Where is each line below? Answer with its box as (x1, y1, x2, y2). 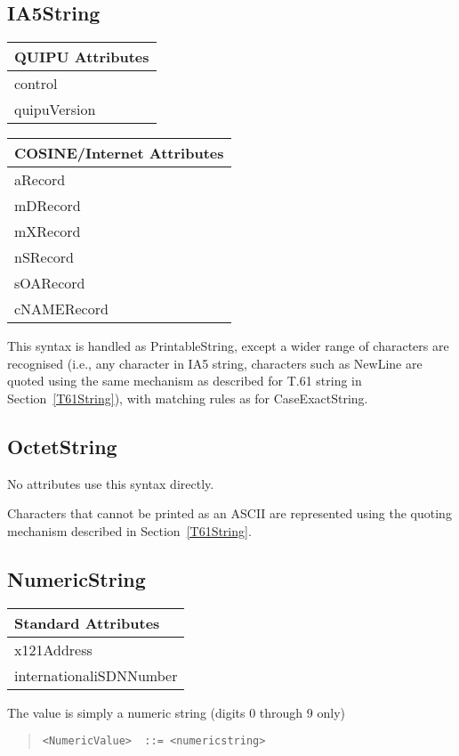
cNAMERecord (14, 298, 109, 320)
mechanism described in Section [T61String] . (7, 521, 252, 540)
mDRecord (14, 195, 81, 216)
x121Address (14, 638, 93, 660)
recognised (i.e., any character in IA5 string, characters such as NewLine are (7, 354, 423, 372)
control (14, 73, 58, 94)
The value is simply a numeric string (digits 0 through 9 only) (7, 703, 345, 721)
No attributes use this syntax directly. (7, 474, 214, 492)
